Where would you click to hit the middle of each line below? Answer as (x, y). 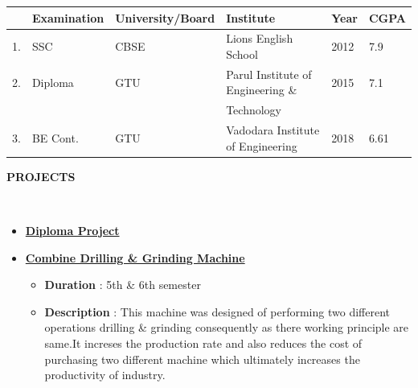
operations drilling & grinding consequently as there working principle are (227, 327)
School (242, 54)
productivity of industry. (105, 375)
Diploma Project (72, 230)
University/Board (165, 17)
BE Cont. (55, 137)
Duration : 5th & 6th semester (123, 285)
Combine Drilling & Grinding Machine (135, 257)
